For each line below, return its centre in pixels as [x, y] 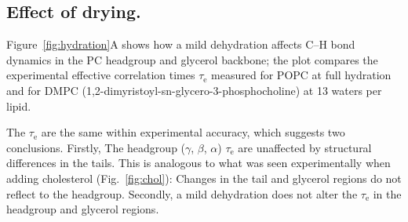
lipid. [19, 106]
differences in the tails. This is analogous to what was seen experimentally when [199, 163]
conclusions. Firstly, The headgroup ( [96, 147]
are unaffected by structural [305, 147]
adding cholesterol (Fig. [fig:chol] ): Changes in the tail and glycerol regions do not [204, 178]
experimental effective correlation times [101, 75]
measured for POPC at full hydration [301, 75]
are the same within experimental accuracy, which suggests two [193, 132]
